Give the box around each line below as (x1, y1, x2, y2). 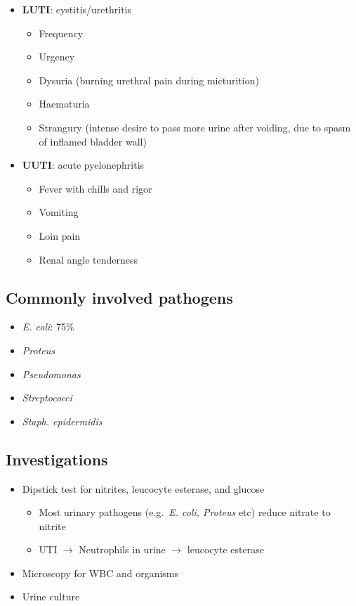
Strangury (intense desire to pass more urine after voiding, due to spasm (39, 120, 351, 134)
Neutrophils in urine (79, 542, 166, 557)
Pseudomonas (22, 366, 81, 381)
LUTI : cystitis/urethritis (22, 2, 132, 16)
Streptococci (22, 390, 72, 405)
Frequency (39, 25, 84, 40)
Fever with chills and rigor (39, 181, 152, 195)
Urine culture (22, 589, 80, 604)
